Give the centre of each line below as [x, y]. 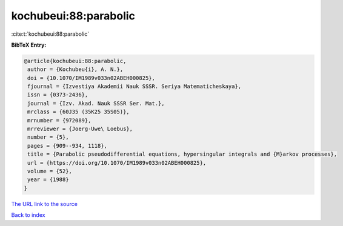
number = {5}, [48, 137]
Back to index [28, 215]
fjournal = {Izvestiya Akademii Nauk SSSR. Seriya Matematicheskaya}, [135, 87]
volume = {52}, [50, 171]
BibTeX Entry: [29, 45]
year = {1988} [48, 180]
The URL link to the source [45, 204]
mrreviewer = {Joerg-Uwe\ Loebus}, [80, 129]
